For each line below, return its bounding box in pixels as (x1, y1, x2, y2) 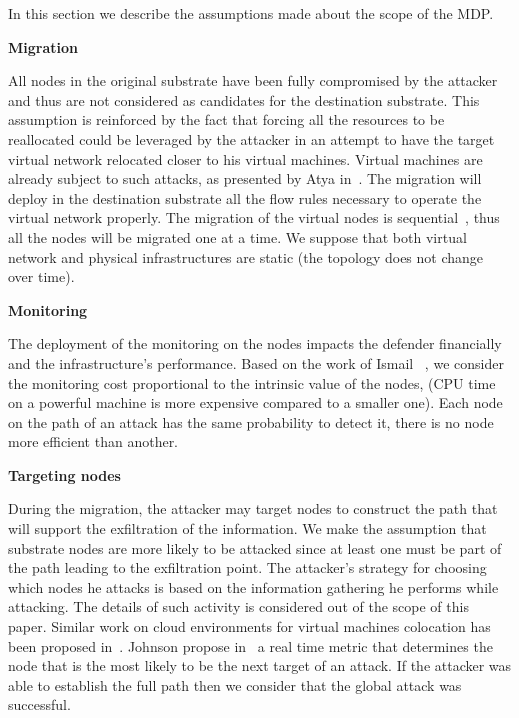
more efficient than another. (8, 431, 179, 452)
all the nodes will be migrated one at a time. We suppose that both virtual (8, 226, 467, 247)
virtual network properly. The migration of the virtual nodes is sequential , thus (8, 207, 500, 228)
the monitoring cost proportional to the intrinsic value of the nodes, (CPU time (8, 372, 496, 393)
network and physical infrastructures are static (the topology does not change (8, 246, 484, 267)
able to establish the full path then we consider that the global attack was (8, 674, 462, 695)
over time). (8, 266, 75, 287)
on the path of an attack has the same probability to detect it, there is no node (8, 411, 494, 432)
